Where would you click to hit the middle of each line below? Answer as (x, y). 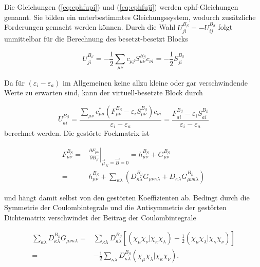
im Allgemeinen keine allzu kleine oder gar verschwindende (155, 82)
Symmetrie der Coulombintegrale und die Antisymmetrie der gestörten (115, 207)
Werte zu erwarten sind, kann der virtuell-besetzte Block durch (104, 93)
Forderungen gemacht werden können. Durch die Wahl (90, 27)
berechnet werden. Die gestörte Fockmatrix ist (77, 133)
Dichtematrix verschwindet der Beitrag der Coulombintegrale (100, 217)
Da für (14, 82)
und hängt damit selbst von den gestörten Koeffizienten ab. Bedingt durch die (127, 197)
